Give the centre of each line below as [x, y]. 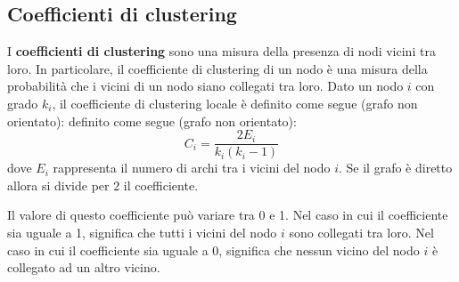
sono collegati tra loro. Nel [361, 233]
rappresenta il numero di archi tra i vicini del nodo [192, 168]
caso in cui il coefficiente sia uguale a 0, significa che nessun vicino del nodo [213, 250]
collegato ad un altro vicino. [84, 267]
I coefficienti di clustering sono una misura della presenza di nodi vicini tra [221, 51]
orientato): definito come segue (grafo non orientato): [152, 121]
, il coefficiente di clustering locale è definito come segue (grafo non [235, 103]
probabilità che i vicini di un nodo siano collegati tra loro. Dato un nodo [205, 86]
